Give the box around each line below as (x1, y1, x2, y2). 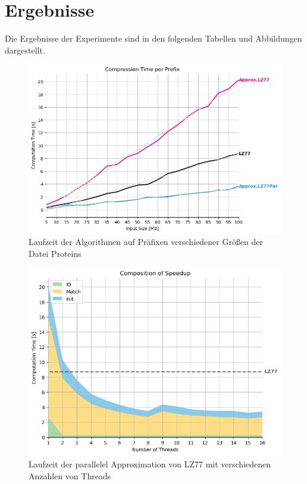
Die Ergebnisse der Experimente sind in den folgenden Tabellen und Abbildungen (5, 32, 302, 45)
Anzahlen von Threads (29, 469, 111, 482)
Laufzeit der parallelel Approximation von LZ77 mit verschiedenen (29, 458, 271, 470)
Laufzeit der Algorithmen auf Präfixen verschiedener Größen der (29, 235, 264, 248)
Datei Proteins (29, 247, 82, 259)
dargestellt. (5, 43, 45, 56)
